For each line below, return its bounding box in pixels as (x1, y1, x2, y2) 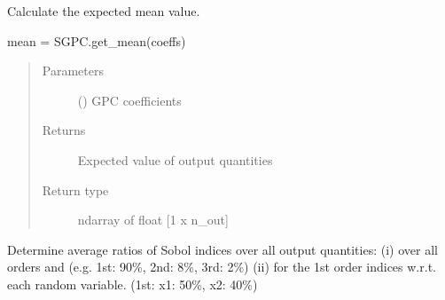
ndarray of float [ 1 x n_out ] (77, 210, 229, 229)
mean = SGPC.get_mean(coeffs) (7, 31, 186, 50)
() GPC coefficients (77, 91, 182, 109)
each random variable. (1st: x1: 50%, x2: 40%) (7, 274, 258, 293)
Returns (42, 121, 86, 139)
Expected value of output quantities (77, 150, 273, 169)
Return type (42, 180, 109, 199)
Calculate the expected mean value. (7, 2, 200, 20)
